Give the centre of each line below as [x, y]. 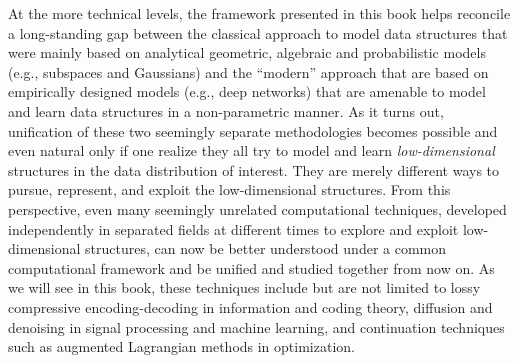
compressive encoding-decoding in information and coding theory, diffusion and [250, 306]
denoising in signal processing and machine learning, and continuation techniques [256, 326]
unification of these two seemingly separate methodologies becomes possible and [253, 130]
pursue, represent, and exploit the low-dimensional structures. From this [229, 189]
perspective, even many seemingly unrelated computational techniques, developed [257, 208]
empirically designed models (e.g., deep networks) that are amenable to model [247, 91]
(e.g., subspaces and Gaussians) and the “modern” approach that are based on [248, 71]
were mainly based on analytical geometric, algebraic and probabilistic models [247, 52]
